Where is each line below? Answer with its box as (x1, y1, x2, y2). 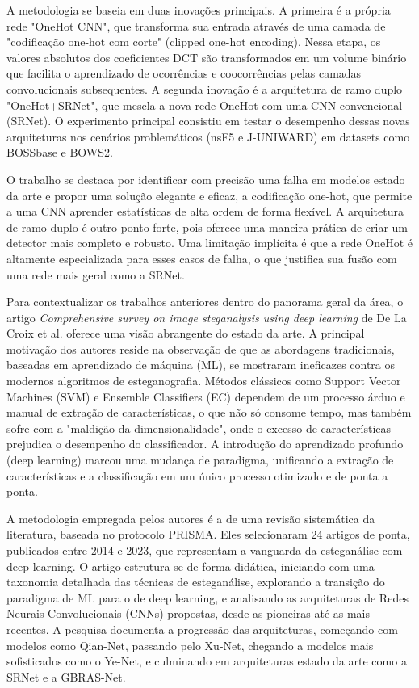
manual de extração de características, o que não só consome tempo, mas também (6, 404, 412, 421)
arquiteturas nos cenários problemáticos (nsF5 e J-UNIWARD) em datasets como (6, 128, 410, 145)
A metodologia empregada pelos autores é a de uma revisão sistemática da (6, 510, 375, 526)
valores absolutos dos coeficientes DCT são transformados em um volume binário (6, 48, 407, 65)
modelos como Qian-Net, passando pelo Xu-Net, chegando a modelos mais (6, 636, 374, 653)
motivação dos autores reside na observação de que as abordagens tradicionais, (6, 340, 395, 357)
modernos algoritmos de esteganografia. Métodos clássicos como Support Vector (6, 372, 401, 389)
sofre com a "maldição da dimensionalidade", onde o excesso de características (6, 419, 392, 436)
